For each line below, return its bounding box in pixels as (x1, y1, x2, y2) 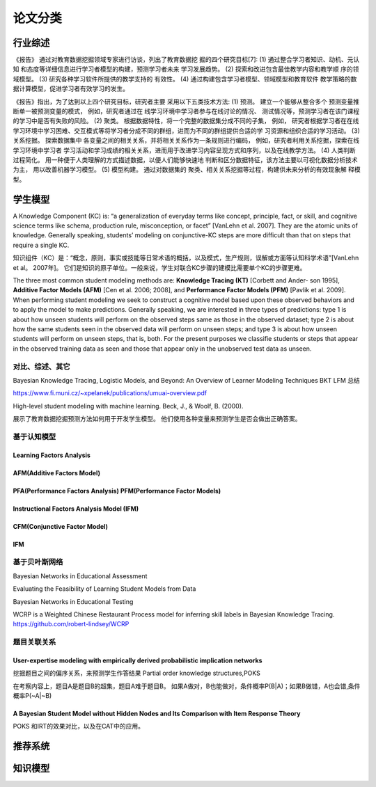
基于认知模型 (13, 431, 56, 441)
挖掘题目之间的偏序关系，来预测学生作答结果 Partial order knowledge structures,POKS (13, 669, 261, 678)
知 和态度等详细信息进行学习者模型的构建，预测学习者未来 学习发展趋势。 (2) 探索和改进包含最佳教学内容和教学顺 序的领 (13, 65, 359, 73)
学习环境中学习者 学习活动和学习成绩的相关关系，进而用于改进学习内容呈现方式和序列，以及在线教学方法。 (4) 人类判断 (13, 146, 357, 154)
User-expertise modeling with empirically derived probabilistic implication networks (13, 656, 263, 665)
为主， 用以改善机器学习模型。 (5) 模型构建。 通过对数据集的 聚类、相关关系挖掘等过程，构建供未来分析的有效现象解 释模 (13, 166, 361, 174)
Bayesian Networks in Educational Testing (13, 597, 134, 605)
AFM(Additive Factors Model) (13, 468, 101, 477)
